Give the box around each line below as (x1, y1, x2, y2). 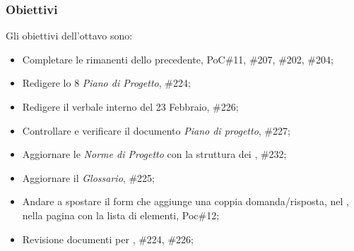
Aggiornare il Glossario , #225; (22, 170, 155, 185)
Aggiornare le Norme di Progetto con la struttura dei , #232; (22, 147, 287, 161)
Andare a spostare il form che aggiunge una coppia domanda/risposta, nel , (22, 194, 349, 209)
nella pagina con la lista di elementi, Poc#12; (22, 207, 220, 222)
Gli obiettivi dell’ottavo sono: (6, 28, 133, 43)
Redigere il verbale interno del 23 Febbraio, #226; (22, 99, 239, 114)
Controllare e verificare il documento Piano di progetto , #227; (22, 123, 290, 137)
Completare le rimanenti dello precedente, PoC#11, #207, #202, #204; (22, 51, 334, 66)
